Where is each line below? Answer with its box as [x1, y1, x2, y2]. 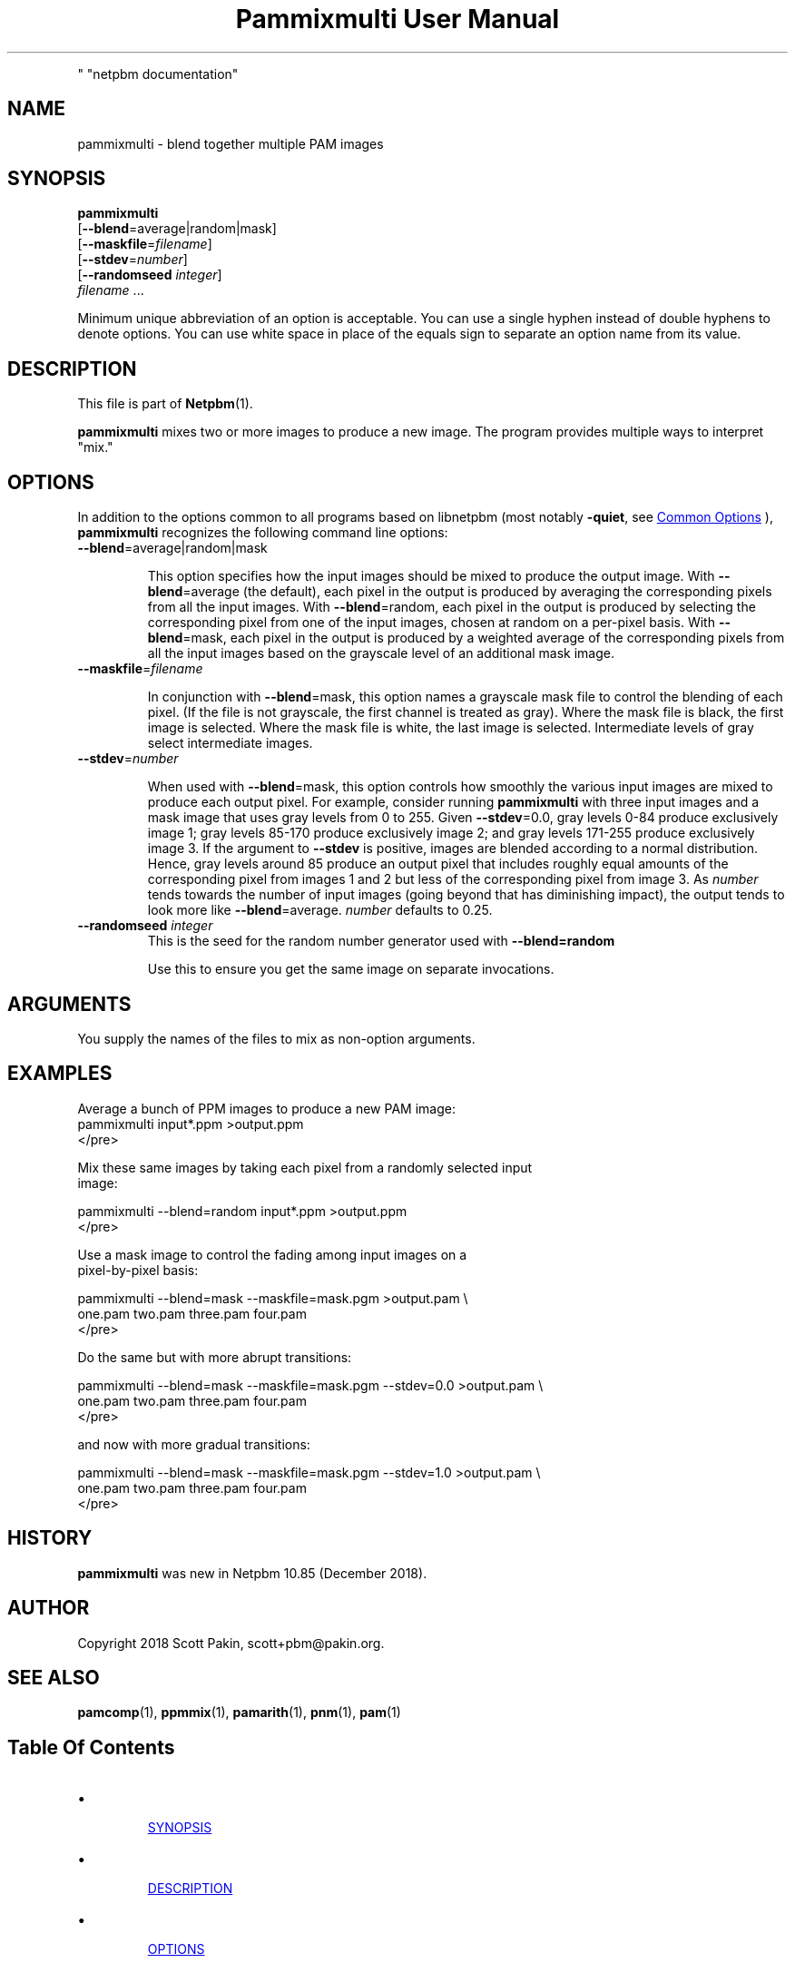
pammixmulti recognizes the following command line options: [77, 525, 448, 541]
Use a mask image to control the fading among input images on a [77, 1246, 467, 1262]
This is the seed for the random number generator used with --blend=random [147, 933, 615, 949]
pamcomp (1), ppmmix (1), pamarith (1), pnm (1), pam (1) [77, 1704, 401, 1721]
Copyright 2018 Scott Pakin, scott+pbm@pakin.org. [77, 1634, 385, 1651]
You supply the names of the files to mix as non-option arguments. [77, 1030, 476, 1046]
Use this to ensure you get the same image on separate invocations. [147, 961, 555, 977]
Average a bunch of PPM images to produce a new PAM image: [77, 1100, 456, 1116]
